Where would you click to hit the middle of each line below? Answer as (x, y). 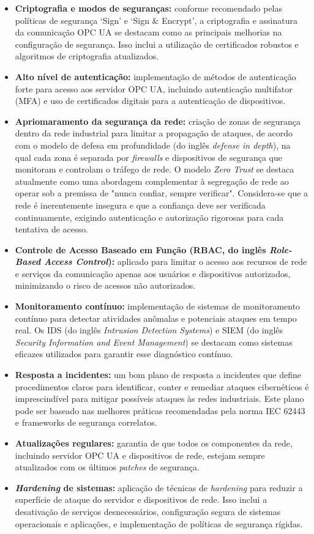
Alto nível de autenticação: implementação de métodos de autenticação (155, 76)
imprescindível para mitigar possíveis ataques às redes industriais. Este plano (159, 399)
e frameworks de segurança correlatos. (86, 422)
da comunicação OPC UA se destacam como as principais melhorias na (148, 32)
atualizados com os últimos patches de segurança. (107, 467)
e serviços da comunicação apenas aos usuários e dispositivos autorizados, (153, 273)
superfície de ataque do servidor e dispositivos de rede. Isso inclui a (141, 499)
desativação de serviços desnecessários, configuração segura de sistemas (148, 511)
